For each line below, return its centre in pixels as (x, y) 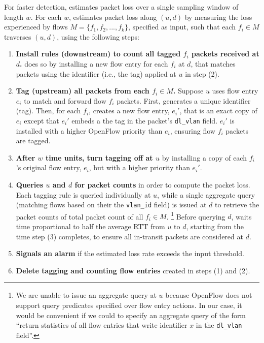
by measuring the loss (218, 17)
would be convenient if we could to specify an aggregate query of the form (131, 315)
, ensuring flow (193, 130)
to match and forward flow (65, 100)
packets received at (225, 54)
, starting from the (215, 226)
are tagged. (33, 141)
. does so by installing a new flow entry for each (94, 63)
